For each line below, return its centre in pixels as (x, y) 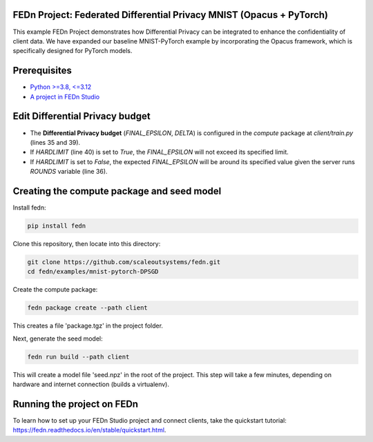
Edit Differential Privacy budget (82, 116)
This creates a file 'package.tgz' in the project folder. (88, 326)
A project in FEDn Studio (65, 97)
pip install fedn (57, 225)
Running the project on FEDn (75, 404)
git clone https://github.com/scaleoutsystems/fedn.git (124, 262)
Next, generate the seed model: (58, 339)
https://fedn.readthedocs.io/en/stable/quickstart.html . (89, 430)
